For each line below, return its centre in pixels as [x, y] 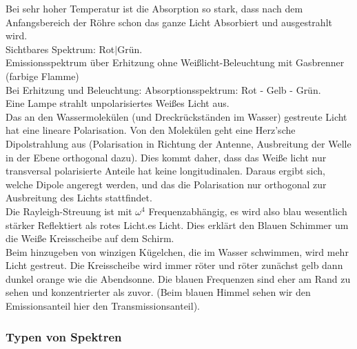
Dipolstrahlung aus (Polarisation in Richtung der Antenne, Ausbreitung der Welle [178, 143]
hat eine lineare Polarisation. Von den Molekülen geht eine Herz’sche [151, 130]
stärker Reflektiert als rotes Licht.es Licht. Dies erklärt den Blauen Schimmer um [177, 225]
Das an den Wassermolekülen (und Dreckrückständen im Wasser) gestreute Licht [176, 116]
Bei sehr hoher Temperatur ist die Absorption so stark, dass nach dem [154, 8]
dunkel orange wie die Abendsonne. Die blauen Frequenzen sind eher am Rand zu [178, 278]
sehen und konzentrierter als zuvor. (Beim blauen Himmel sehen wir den [158, 292]
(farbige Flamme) [42, 76]
